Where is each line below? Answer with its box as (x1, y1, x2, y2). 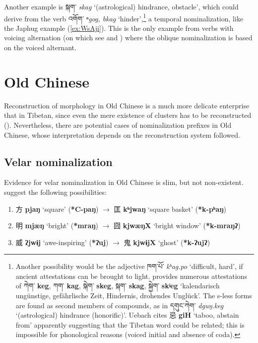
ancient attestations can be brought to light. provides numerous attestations (15, 270, 247, 281)
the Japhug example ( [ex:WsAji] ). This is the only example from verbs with (4, 22, 234, 33)
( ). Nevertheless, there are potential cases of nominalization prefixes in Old (4, 119, 232, 130)
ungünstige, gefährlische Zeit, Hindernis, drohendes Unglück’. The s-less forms (15, 290, 252, 301)
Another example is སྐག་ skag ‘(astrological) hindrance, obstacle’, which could (4, 1, 239, 11)
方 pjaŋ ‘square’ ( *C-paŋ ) (15, 203, 99, 214)
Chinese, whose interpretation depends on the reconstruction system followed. (4, 129, 240, 140)
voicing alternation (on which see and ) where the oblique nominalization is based (4, 32, 253, 43)
